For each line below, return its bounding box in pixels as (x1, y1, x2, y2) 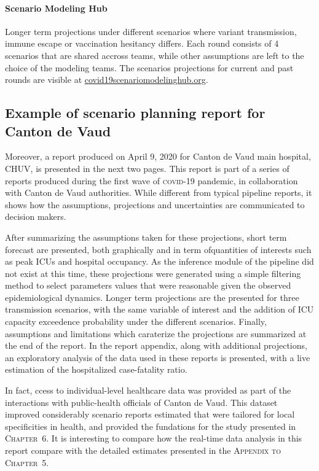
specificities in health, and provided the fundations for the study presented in (5, 419, 296, 432)
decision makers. (5, 210, 66, 223)
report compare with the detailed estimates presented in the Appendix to (5, 444, 281, 457)
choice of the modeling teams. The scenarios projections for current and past (5, 61, 294, 74)
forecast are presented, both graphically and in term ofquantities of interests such (5, 243, 312, 255)
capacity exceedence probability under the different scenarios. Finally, (5, 315, 267, 328)
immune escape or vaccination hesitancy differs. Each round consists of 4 (5, 37, 279, 50)
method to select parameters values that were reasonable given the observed (5, 279, 291, 292)
